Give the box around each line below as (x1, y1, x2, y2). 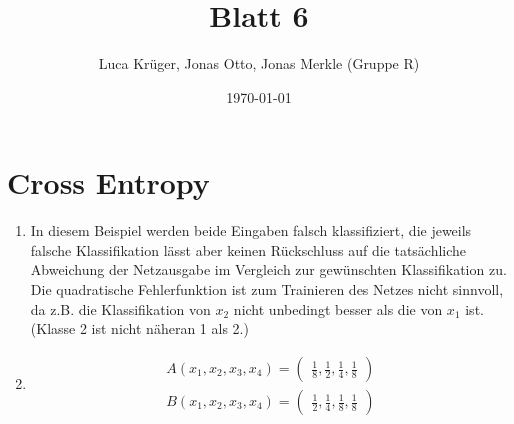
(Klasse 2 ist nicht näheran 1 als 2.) (30, 318, 249, 339)
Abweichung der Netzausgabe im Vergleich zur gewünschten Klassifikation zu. (30, 259, 507, 280)
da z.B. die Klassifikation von (30, 298, 211, 319)
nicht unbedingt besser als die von (233, 298, 443, 319)
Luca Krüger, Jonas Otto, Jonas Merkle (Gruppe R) (98, 53, 420, 74)
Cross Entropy (7, 162, 210, 203)
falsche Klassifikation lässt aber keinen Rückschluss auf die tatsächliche (30, 239, 467, 260)
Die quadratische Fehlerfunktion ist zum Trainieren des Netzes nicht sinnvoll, (30, 279, 504, 300)
